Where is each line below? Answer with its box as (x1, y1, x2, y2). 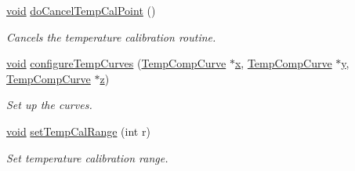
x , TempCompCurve (234, 55, 332, 71)
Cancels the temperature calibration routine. (6, 28, 216, 45)
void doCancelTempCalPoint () (6, 2, 156, 18)
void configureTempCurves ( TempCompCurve (6, 55, 226, 71)
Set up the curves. (6, 96, 92, 113)
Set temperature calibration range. (6, 149, 168, 166)
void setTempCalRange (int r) (6, 122, 150, 139)
